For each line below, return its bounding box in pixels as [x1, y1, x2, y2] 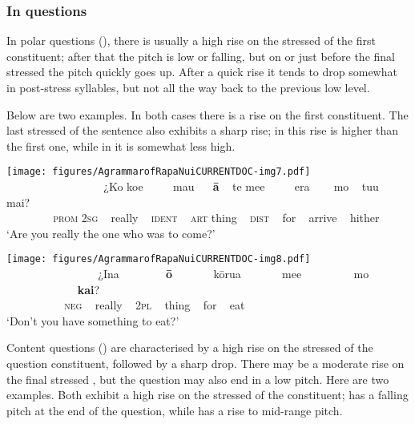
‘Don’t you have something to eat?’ [6, 312, 179, 329]
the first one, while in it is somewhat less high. [6, 137, 236, 154]
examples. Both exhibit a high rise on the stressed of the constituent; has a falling [6, 386, 409, 403]
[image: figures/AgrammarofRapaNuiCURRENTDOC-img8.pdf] [6, 253, 311, 265]
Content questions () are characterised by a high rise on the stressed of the [6, 339, 373, 356]
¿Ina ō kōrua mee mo [98, 265, 369, 282]
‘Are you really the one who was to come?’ [6, 224, 216, 241]
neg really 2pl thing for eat [64, 297, 245, 313]
